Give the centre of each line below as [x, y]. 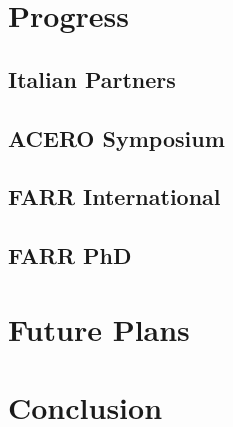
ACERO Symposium [116, 137]
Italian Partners [92, 78]
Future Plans [99, 328]
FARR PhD [70, 255]
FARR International [114, 196]
